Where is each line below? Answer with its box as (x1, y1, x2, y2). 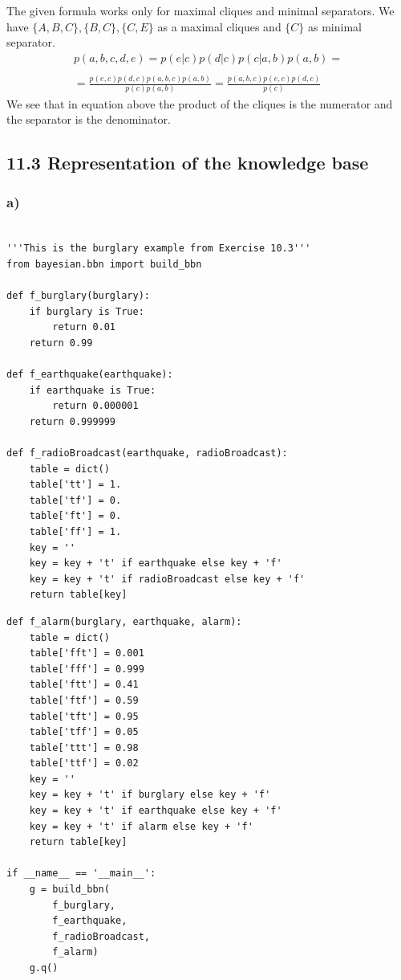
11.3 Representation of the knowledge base (6, 150, 369, 175)
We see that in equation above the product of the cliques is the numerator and (6, 95, 393, 112)
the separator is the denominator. (6, 111, 171, 128)
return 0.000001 (52, 400, 139, 412)
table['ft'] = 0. (29, 510, 122, 522)
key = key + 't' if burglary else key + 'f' (29, 789, 271, 801)
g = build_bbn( (29, 884, 110, 896)
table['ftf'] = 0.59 (29, 694, 139, 706)
